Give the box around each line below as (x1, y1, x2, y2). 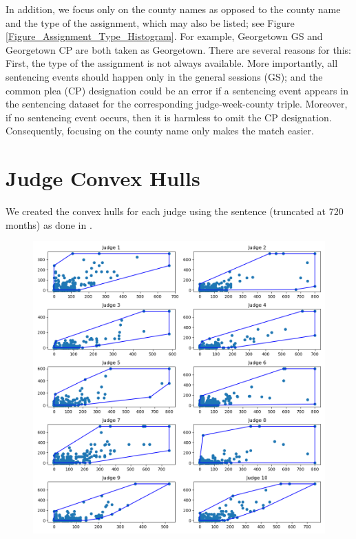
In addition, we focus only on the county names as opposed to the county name (6, 2, 341, 16)
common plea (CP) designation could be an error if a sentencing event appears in (6, 83, 348, 97)
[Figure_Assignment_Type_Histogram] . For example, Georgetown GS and (6, 29, 323, 43)
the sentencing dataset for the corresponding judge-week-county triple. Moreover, (6, 96, 348, 111)
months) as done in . (6, 217, 92, 232)
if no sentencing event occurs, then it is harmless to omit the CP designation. (6, 110, 332, 124)
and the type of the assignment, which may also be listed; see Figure (6, 15, 295, 30)
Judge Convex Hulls (6, 164, 200, 192)
